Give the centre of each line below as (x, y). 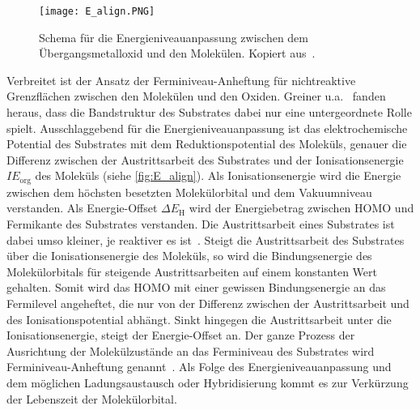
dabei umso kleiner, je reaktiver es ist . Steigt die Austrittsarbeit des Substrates (206, 239)
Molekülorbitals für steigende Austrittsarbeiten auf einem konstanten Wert (192, 271)
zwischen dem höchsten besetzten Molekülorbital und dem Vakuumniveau (189, 192)
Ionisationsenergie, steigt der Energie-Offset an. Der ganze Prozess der (181, 335)
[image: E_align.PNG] (97, 11)
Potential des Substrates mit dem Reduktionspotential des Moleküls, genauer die (207, 144)
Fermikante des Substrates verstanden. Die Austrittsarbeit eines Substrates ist (201, 224)
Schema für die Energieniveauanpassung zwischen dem (174, 37)
